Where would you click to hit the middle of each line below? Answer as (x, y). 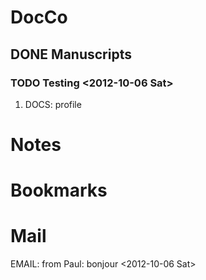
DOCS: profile (53, 104)
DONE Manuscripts (71, 54)
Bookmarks (59, 190)
